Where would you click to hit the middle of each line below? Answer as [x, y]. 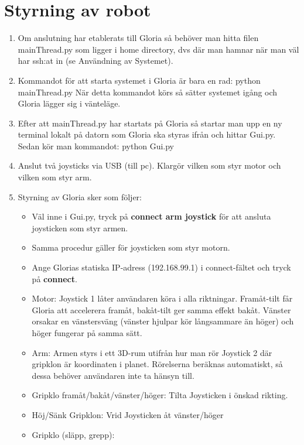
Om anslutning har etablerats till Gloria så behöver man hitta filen [138, 38]
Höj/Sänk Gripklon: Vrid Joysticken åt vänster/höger [128, 414]
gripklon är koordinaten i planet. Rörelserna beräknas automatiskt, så [157, 364]
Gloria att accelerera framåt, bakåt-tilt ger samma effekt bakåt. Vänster [161, 309]
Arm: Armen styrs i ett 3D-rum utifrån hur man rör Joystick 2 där [152, 352]
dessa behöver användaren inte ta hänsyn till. [113, 375]
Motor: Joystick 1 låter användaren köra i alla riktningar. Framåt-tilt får [162, 298]
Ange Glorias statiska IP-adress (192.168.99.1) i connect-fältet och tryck [161, 267]
